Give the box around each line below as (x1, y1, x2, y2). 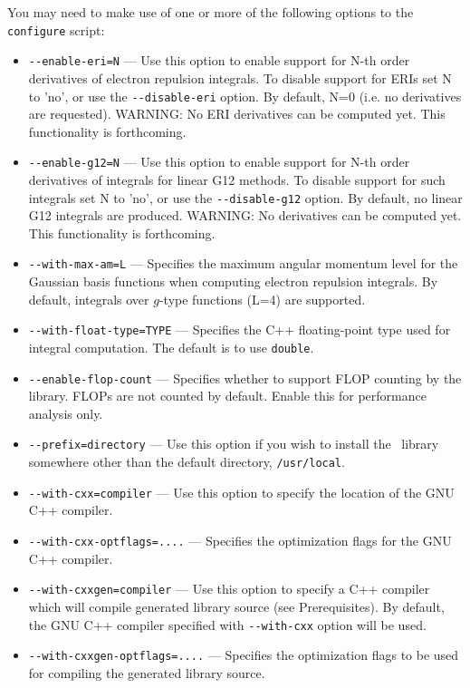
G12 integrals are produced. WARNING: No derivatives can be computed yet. (28, 206, 462, 225)
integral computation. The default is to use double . (28, 337, 314, 356)
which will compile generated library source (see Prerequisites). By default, (28, 596, 445, 615)
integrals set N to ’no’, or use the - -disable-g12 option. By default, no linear (28, 188, 463, 207)
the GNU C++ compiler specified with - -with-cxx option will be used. (28, 615, 427, 634)
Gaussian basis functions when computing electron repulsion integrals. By (28, 272, 438, 291)
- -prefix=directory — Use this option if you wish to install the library (28, 434, 439, 453)
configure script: (7, 20, 105, 39)
